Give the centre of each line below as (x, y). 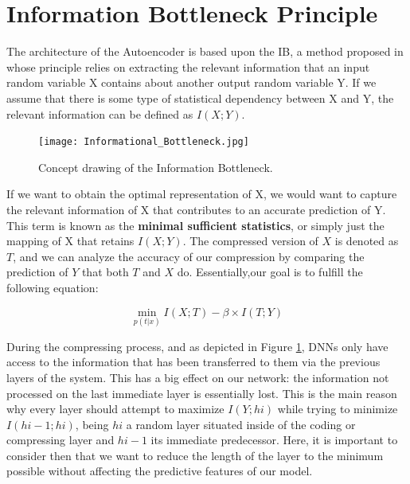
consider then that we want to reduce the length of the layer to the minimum (195, 455)
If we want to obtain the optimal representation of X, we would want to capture (202, 194)
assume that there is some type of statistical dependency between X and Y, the (200, 98)
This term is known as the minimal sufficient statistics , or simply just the (195, 225)
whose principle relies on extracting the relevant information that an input (188, 66)
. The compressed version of (250, 241)
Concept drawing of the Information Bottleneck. (156, 167)
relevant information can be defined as (100, 113)
